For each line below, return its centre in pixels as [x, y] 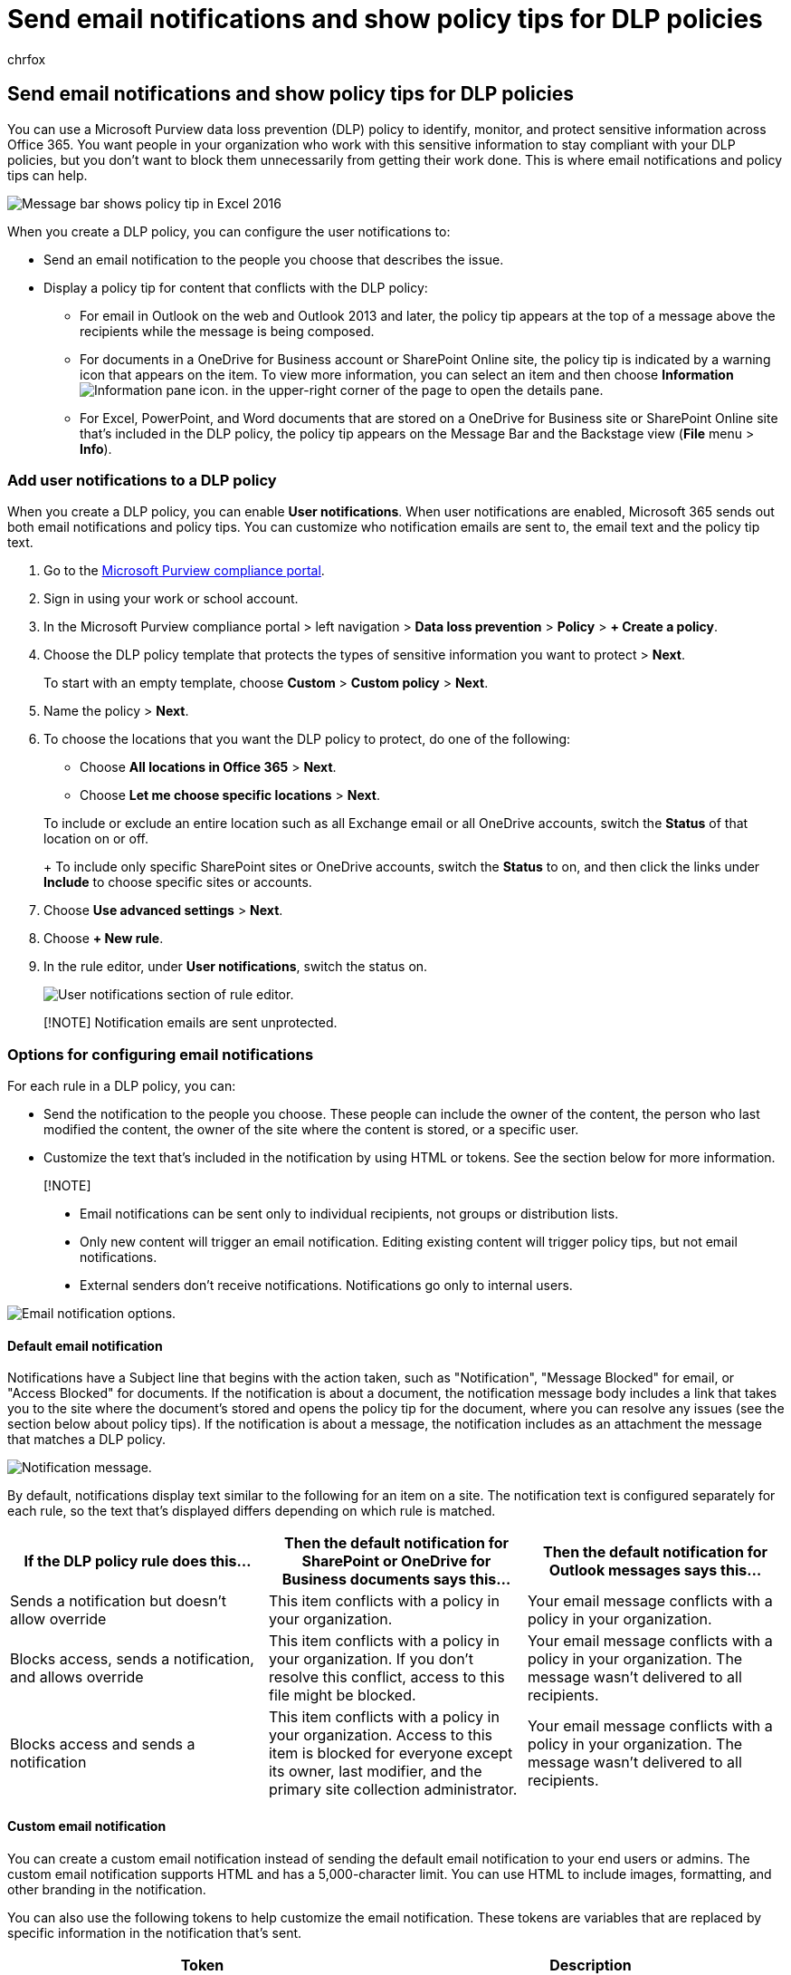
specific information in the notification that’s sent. [155, 1932]
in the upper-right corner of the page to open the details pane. [418, 390]
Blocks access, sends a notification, [132, 1659]
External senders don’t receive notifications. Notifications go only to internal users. [326, 1286]
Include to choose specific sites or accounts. [178, 882]
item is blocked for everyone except [391, 1753]
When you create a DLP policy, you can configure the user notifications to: [229, 231]
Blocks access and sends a [103, 1744]
